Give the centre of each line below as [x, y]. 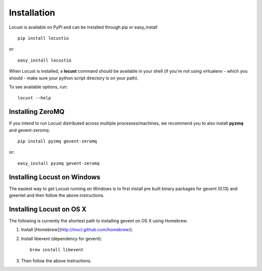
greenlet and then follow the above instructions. [57, 195]
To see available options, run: [38, 87]
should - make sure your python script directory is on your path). [74, 78]
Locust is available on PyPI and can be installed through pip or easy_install [83, 27]
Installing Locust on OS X [48, 209]
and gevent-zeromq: [29, 130]
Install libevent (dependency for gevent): [62, 239]
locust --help [34, 98]
